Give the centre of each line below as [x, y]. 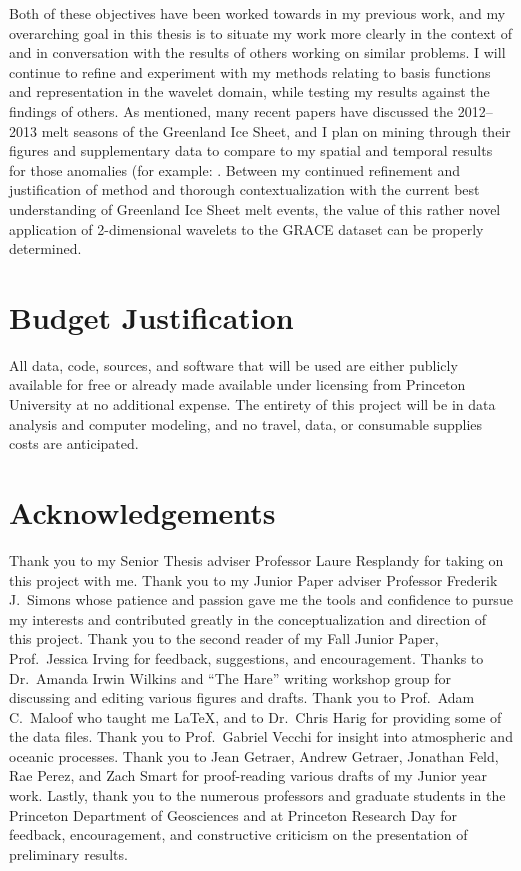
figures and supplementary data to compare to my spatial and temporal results [251, 150]
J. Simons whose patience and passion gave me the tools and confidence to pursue [261, 599]
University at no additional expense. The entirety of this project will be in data [252, 404]
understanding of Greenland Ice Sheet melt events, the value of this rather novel [255, 208]
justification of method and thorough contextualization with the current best [244, 189]
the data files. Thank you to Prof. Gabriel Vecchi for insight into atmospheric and [261, 736]
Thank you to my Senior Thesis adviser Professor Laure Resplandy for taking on [256, 559]
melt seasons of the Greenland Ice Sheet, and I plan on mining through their [276, 130]
